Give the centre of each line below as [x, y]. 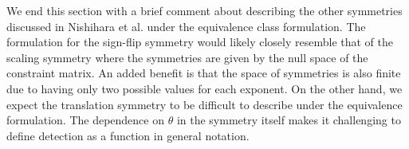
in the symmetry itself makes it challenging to [289, 120]
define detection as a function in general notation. [128, 135]
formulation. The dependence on [86, 120]
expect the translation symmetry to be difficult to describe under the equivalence [204, 104]
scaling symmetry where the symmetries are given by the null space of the [187, 57]
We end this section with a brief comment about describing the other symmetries [204, 10]
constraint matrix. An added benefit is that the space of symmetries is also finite [204, 73]
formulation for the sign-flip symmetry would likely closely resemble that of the [200, 42]
